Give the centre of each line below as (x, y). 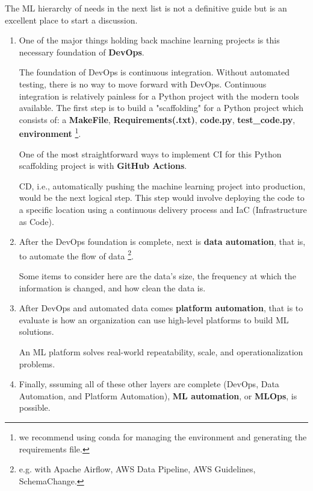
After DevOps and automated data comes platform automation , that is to (161, 308)
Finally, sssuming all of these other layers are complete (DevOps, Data (149, 384)
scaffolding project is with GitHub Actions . (103, 166)
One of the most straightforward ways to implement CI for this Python (150, 154)
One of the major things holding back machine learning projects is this (149, 40)
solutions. (36, 331)
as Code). (36, 221)
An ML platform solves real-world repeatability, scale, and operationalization (161, 351)
